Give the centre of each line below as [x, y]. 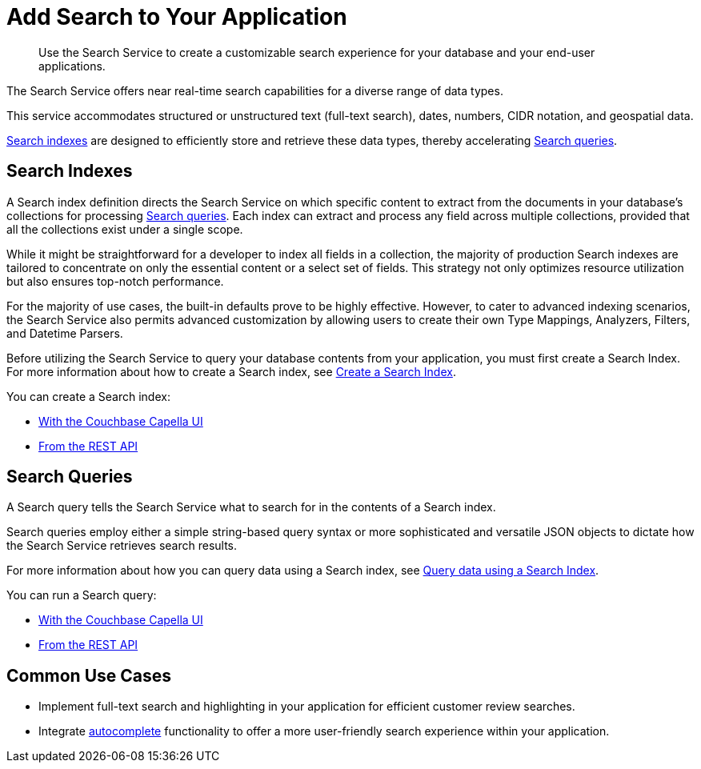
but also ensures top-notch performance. [115, 281]
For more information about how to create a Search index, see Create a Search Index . [231, 371]
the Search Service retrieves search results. [122, 546]
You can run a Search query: [82, 595]
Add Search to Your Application [177, 17]
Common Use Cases [89, 675]
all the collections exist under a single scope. [125, 229]
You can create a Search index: [88, 396]
